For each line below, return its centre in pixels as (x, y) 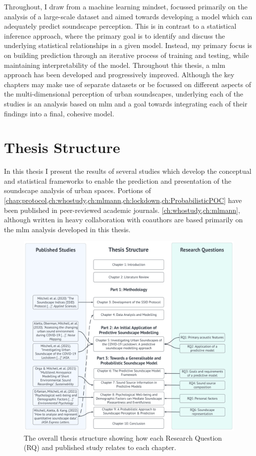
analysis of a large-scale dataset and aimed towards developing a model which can (128, 16)
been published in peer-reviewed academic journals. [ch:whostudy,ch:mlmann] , (122, 210)
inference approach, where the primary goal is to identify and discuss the (115, 35)
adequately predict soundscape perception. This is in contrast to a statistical (120, 26)
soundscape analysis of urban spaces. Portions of (77, 190)
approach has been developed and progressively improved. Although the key (119, 75)
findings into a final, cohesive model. (59, 113)
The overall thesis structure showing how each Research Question (123, 437)
